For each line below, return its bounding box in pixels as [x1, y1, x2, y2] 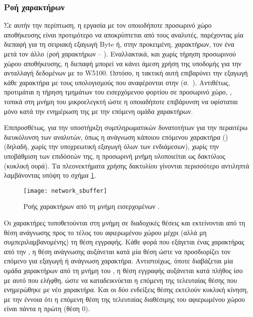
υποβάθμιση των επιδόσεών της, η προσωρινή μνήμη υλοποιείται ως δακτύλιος [4, 150, 225, 161]
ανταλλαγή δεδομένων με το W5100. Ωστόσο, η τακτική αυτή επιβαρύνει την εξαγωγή [4, 68, 248, 78]
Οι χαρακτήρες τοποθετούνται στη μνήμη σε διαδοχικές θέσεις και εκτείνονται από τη [4, 217, 245, 227]
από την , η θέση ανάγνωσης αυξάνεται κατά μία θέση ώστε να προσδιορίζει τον [4, 246, 231, 256]
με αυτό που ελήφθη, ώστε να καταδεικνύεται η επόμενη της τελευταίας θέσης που [4, 275, 237, 285]
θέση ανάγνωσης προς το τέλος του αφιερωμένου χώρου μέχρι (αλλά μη [4, 227, 207, 237]
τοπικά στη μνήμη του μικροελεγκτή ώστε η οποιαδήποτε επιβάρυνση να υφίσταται [4, 96, 238, 106]
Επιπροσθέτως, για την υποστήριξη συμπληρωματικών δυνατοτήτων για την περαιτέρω [4, 122, 248, 132]
